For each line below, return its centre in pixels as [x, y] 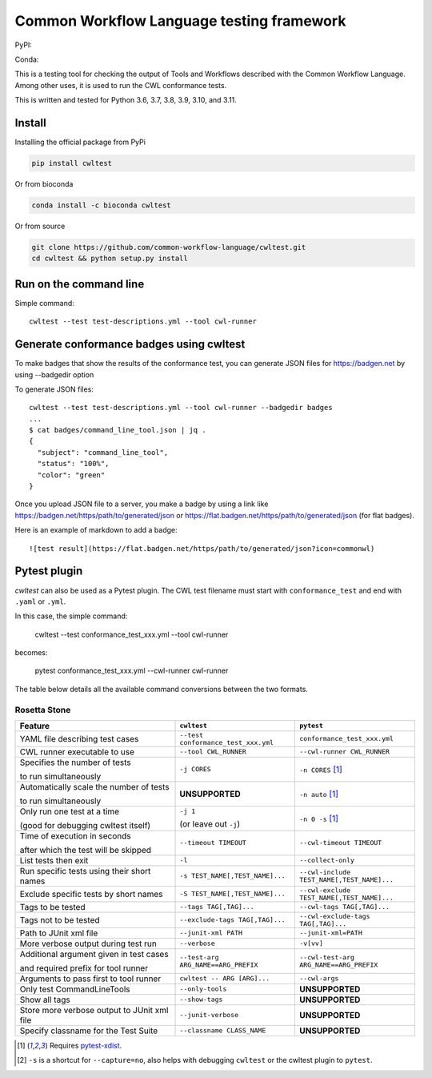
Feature [35, 726]
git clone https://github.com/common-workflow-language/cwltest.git [169, 247]
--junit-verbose [209, 1015]
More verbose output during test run [88, 943]
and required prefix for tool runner [84, 967]
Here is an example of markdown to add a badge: [96, 530]
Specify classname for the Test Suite [89, 1031]
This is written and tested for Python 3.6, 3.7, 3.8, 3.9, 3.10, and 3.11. [126, 100]
